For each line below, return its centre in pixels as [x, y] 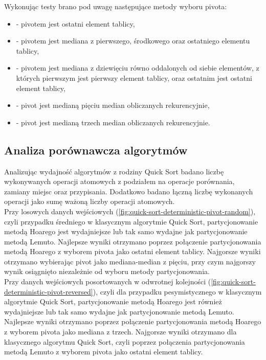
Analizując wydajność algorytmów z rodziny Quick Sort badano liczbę [114, 171]
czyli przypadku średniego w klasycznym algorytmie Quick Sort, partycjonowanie [131, 221]
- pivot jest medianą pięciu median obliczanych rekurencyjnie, [113, 105]
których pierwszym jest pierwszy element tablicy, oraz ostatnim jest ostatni [134, 77]
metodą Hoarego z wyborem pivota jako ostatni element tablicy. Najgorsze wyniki [132, 251]
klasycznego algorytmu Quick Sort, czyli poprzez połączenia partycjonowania [125, 341]
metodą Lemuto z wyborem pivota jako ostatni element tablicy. [104, 352]
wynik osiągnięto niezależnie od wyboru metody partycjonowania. [107, 271]
